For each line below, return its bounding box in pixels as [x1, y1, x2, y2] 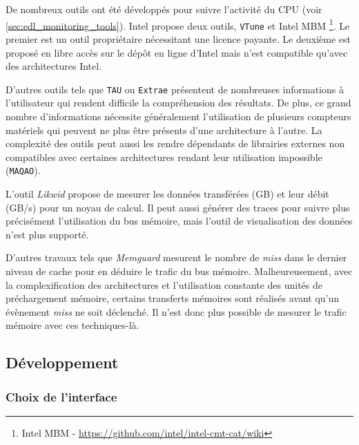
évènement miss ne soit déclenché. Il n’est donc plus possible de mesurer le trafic [6, 304, 347, 319]
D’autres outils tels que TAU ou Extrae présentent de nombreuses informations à [6, 82, 344, 96]
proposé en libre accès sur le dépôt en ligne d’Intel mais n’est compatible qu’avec [6, 45, 348, 59]
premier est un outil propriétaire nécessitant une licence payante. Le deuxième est [6, 31, 351, 46]
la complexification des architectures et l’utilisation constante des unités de [6, 277, 323, 292]
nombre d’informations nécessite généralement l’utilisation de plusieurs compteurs [6, 108, 351, 123]
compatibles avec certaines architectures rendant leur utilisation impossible [6, 149, 322, 164]
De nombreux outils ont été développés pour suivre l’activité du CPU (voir [6, 2, 322, 16]
